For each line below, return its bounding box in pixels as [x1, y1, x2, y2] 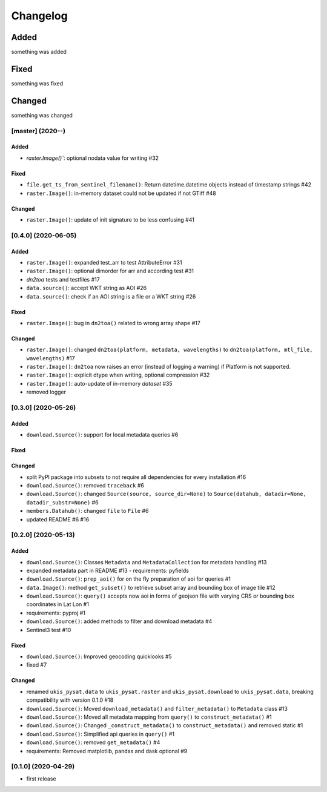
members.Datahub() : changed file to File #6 [26, 507, 149, 515]
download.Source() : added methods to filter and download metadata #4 [26, 618, 213, 625]
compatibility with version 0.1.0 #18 [26, 696, 114, 704]
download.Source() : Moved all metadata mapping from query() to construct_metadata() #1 [26, 713, 272, 721]
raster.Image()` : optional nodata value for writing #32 [26, 154, 159, 162]
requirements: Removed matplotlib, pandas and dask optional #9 [26, 747, 188, 754]
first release [26, 775, 57, 782]
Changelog [11, 9, 68, 22]
